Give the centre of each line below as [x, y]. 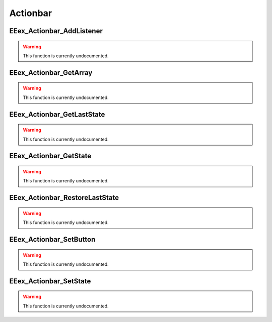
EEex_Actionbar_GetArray [51, 73]
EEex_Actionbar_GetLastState [57, 114]
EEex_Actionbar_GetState [50, 156]
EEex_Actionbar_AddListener [56, 31]
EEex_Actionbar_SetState [50, 281]
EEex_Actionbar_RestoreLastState [64, 198]
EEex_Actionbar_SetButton [52, 239]
